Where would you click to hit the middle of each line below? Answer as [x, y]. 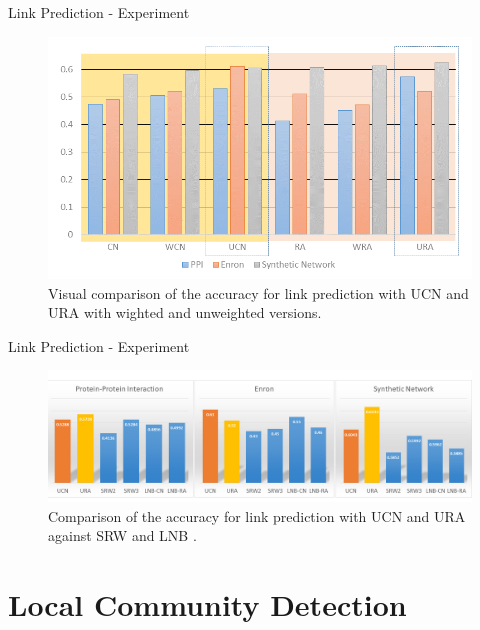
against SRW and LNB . [122, 535]
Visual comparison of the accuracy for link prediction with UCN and [258, 292]
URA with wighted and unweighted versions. [185, 312]
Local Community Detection [207, 604]
